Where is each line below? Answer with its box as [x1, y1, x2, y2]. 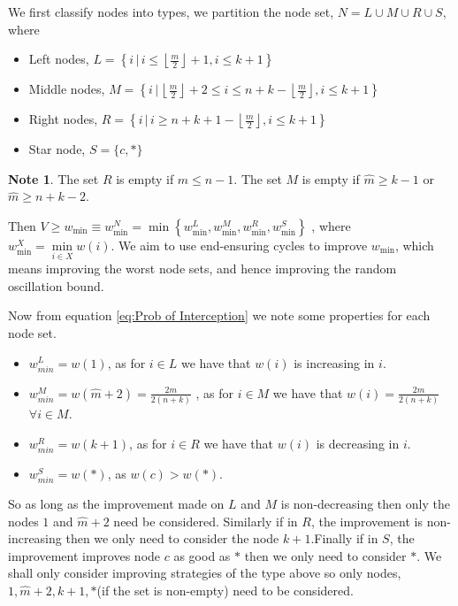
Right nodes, [28, 110, 98, 128]
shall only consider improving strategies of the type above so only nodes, [8, 564, 401, 582]
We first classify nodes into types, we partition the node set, [8, 3, 334, 20]
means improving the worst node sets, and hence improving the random [8, 259, 397, 278]
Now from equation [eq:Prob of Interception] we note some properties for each [8, 306, 431, 325]
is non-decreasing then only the [280, 494, 450, 512]
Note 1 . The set [8, 169, 99, 188]
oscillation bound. [8, 276, 104, 295]
